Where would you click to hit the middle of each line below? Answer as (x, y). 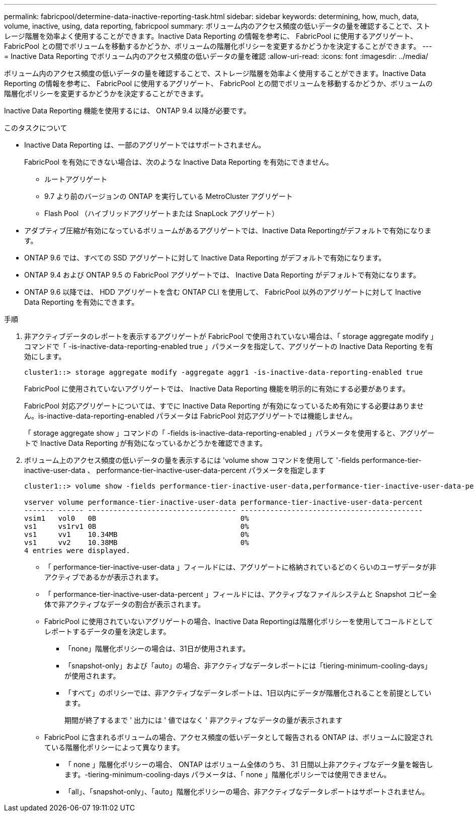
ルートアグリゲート (76, 179)
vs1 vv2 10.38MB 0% (137, 542)
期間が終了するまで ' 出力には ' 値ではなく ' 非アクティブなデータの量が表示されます (204, 720)
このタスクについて (36, 128)
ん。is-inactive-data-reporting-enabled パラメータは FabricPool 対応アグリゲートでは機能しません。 (190, 416)
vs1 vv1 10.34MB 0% (137, 534)
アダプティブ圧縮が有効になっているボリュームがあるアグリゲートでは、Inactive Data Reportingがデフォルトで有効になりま (228, 230)
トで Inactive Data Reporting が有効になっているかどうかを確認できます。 (145, 443)
